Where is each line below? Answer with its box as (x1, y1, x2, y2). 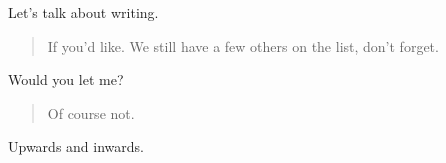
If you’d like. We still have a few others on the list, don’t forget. (47, 35, 439, 56)
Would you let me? (8, 69, 124, 90)
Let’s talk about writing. (8, 2, 159, 22)
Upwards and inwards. (8, 136, 144, 157)
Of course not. (47, 102, 135, 123)
